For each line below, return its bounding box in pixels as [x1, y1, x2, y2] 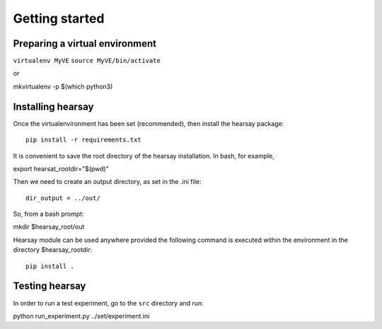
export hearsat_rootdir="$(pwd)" [13, 164, 109, 173]
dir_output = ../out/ [25, 194, 100, 202]
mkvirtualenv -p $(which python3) [13, 82, 113, 91]
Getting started [13, 11, 105, 26]
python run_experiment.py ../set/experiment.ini [13, 311, 150, 320]
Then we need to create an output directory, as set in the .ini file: [13, 178, 202, 186]
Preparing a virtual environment [13, 37, 157, 50]
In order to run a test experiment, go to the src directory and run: [13, 299, 204, 307]
